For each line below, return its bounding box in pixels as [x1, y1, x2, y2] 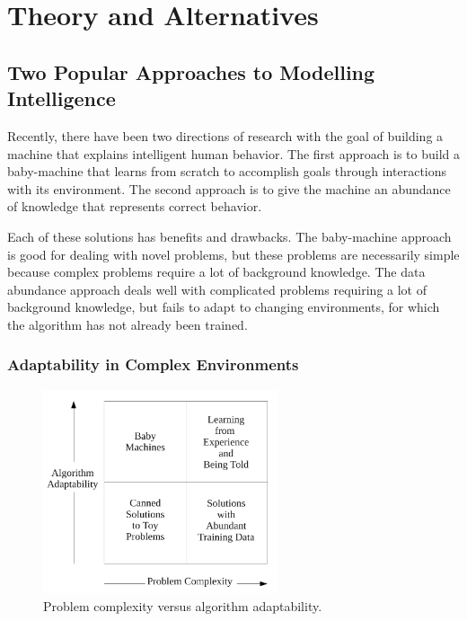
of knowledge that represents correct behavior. [7, 197, 262, 216]
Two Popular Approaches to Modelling [7, 58, 375, 85]
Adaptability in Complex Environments [7, 353, 299, 376]
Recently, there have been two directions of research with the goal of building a [7, 126, 444, 145]
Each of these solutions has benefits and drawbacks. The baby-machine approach [7, 226, 452, 245]
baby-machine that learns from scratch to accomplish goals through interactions [7, 162, 447, 181]
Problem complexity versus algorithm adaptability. [43, 597, 322, 616]
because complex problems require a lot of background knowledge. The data [7, 262, 426, 281]
